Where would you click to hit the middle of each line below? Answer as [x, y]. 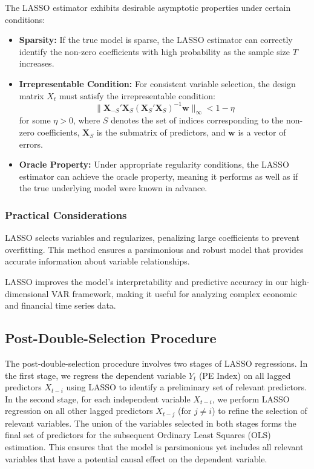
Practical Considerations [66, 215]
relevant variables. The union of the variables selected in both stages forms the [151, 423]
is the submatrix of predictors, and [161, 132]
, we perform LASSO [251, 398]
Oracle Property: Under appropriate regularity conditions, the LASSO [154, 164]
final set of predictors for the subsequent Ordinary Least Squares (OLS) [138, 435]
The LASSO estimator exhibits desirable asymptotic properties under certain [148, 7]
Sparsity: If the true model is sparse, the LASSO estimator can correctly [156, 40]
